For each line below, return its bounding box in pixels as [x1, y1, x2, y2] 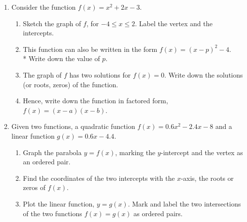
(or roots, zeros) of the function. [23, 79, 118, 89]
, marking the [115, 147, 156, 157]
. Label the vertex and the [135, 18, 213, 28]
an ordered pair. [23, 157, 71, 167]
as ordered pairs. [133, 208, 183, 218]
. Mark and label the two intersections [128, 198, 241, 208]
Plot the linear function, [23, 198, 95, 208]
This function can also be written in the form [23, 44, 158, 54]
